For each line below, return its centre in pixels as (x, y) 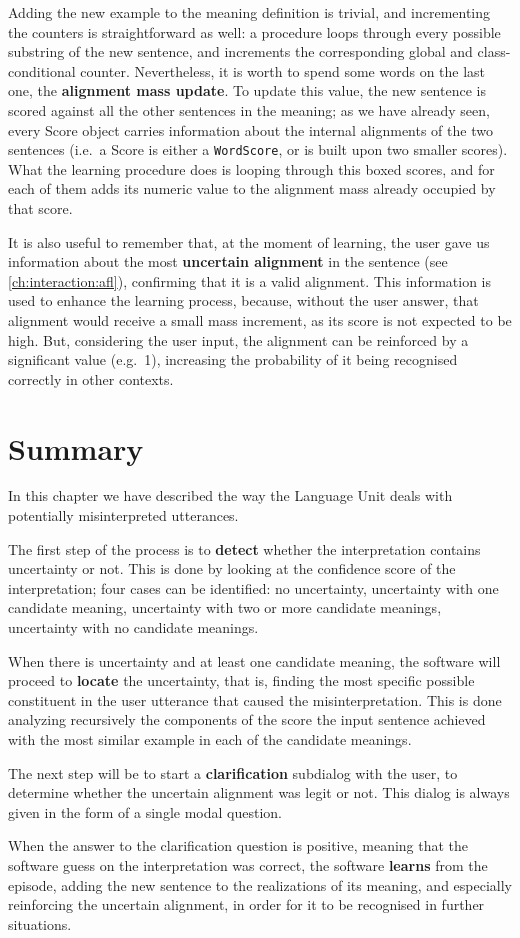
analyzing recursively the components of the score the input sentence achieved (247, 719)
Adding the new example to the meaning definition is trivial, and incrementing (249, 12)
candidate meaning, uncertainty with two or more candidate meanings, (225, 607)
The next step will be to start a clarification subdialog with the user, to (233, 772)
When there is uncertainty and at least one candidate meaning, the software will (254, 660)
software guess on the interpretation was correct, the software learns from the (248, 864)
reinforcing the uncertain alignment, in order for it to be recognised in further (246, 904)
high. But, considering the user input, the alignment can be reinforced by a (238, 339)
